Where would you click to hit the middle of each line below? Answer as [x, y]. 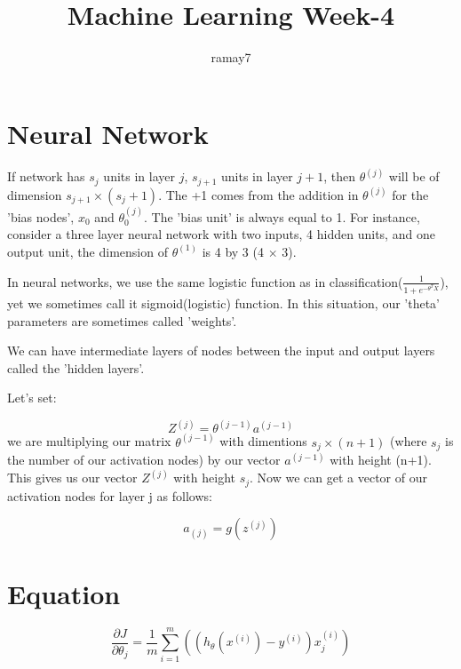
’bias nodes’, [41, 216]
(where [409, 441]
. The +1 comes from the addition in [258, 194]
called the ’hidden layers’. [76, 367]
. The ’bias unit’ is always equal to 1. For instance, [282, 216]
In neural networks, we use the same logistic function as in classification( [205, 281]
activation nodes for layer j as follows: [110, 495]
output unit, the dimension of [87, 251]
